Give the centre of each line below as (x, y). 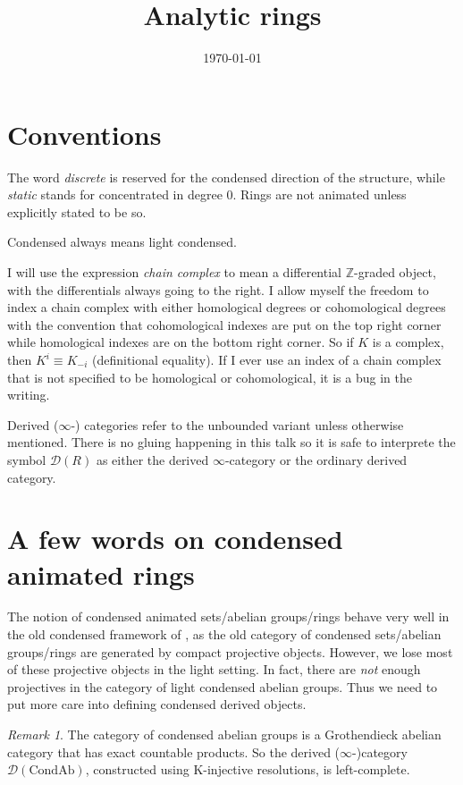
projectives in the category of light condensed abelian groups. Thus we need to (223, 686)
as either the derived (152, 459)
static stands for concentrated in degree (115, 194)
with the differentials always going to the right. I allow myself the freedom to (218, 289)
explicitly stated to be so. (77, 211)
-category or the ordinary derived (316, 459)
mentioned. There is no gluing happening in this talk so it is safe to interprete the (231, 442)
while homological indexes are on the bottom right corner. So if (181, 342)
